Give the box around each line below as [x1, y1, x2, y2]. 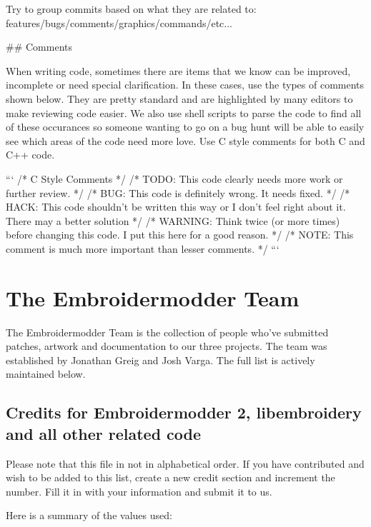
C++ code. [6, 147, 55, 162]
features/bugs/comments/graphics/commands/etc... [6, 15, 233, 30]
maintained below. [6, 366, 86, 381]
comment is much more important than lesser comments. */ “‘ [6, 241, 280, 256]
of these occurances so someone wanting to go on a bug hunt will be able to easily [6, 119, 365, 134]
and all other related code [6, 422, 202, 444]
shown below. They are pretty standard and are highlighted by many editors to [6, 91, 353, 106]
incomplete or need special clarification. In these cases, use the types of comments [6, 77, 365, 92]
